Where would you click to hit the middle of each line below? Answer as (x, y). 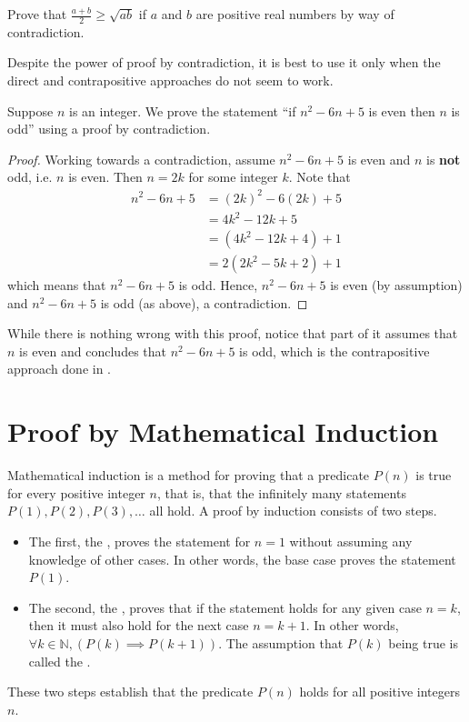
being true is (424, 642)
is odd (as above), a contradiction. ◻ (204, 302)
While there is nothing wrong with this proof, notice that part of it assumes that (233, 333)
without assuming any (351, 541)
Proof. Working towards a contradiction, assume (141, 159)
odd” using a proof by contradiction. (109, 129)
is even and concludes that (93, 351)
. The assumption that (281, 642)
